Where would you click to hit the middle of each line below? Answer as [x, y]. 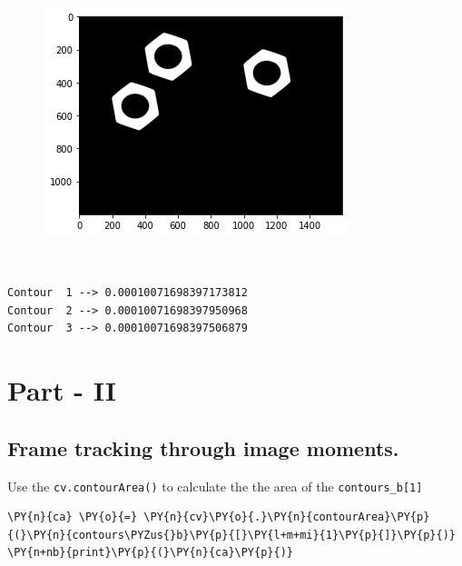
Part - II [62, 390]
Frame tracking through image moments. [203, 447]
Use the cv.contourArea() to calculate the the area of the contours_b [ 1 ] [215, 486]
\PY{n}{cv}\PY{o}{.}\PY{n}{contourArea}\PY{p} [287, 517]
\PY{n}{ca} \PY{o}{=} [73, 517]
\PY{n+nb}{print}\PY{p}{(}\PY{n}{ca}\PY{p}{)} [150, 553]
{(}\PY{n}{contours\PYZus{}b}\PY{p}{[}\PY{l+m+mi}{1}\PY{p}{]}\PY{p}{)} [231, 535]
